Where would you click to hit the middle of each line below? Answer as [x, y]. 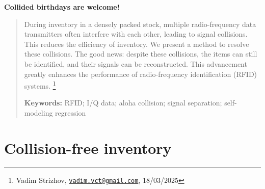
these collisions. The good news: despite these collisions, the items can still [141, 54]
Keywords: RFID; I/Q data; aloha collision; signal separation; [123, 103]
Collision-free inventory [88, 147]
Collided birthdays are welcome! [62, 7]
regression [71, 113]
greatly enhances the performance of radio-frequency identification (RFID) [141, 74]
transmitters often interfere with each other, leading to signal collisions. [136, 34]
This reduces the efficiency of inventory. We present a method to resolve [137, 44]
